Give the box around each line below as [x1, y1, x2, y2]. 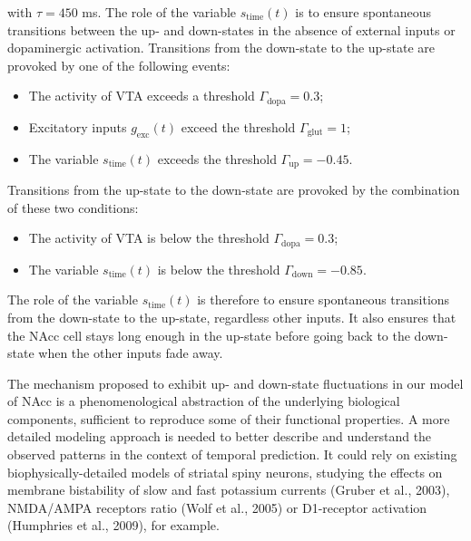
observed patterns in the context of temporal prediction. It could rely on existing [7, 445, 457, 464]
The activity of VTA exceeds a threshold [28, 86, 255, 105]
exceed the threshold [181, 117, 296, 136]
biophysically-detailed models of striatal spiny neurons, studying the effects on [7, 462, 443, 481]
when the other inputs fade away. [38, 343, 223, 362]
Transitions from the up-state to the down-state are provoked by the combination [7, 180, 460, 199]
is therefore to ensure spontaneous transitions [197, 290, 450, 309]
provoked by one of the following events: [7, 55, 231, 74]
